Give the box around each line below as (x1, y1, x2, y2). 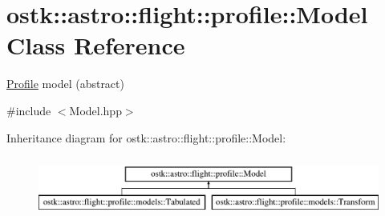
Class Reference (6, 29, 185, 62)
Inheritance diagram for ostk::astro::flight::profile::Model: (6, 129, 286, 146)
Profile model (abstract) (6, 75, 124, 92)
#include (6, 102, 51, 118)
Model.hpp (69, 102, 122, 118)
